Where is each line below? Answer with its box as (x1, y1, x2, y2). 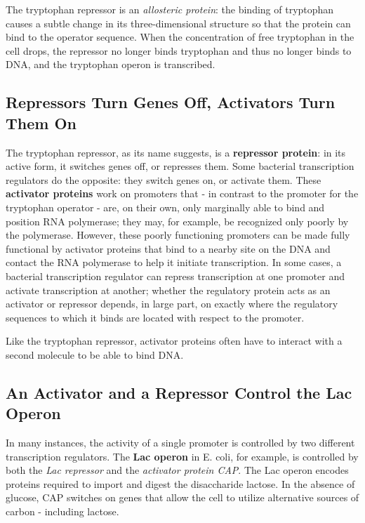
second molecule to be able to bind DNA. (6, 347, 184, 362)
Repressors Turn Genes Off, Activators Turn (6, 91, 336, 113)
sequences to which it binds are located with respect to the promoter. (6, 310, 305, 324)
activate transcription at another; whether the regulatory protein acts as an (6, 282, 331, 297)
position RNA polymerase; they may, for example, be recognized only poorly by (6, 213, 349, 228)
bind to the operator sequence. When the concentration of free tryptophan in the (6, 29, 354, 44)
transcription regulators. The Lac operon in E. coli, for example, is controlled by (6, 449, 359, 463)
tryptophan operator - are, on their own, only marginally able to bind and (6, 199, 325, 214)
